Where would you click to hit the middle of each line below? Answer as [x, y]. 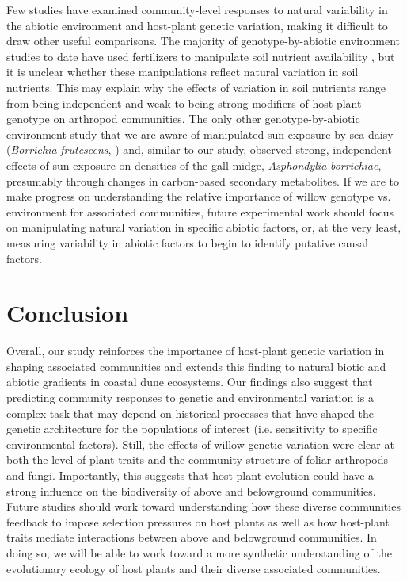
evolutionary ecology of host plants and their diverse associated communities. [194, 568]
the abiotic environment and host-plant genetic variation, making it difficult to [197, 25]
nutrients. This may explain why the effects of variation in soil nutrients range [196, 87]
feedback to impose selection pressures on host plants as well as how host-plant [198, 521]
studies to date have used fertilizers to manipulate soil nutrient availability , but [201, 56]
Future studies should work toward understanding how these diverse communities [203, 506]
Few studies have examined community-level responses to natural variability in [197, 10]
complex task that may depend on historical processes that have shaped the [190, 413]
